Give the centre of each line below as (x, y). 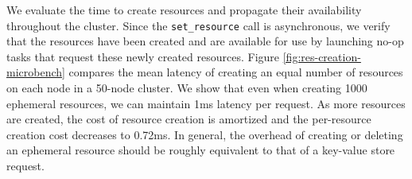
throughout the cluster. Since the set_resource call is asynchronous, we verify (198, 25)
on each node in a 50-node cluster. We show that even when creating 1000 (187, 88)
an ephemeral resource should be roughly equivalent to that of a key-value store (201, 150)
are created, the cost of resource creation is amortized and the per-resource (189, 119)
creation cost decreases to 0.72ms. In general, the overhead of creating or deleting (205, 134)
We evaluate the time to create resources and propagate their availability (184, 10)
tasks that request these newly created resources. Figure (143, 56)
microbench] (36, 72)
